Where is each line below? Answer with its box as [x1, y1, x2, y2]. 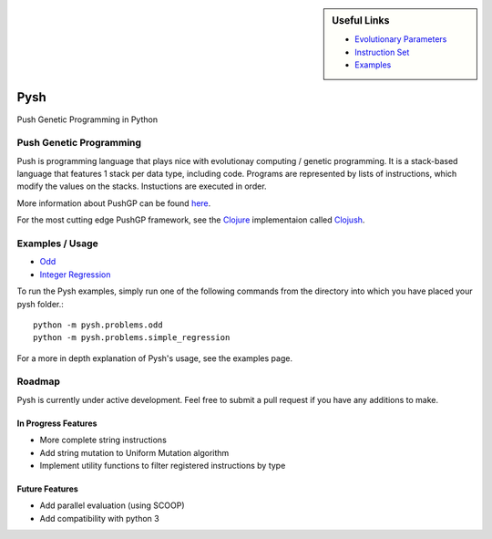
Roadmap [16, 375, 61, 388]
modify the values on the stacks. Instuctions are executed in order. [16, 181, 268, 192]
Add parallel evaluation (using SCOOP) [39, 500, 185, 511]
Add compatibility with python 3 [39, 513, 159, 523]
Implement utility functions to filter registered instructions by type [39, 461, 286, 472]
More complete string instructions [39, 434, 168, 446]
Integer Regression [39, 269, 111, 280]
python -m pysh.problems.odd [33, 319, 163, 330]
